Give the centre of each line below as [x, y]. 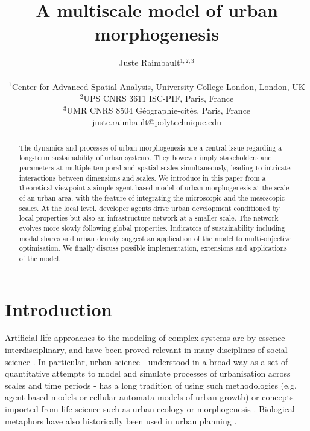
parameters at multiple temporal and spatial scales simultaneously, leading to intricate [155, 167]
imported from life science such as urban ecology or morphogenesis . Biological [150, 409]
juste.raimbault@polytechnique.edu [157, 122]
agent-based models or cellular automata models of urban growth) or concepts [149, 397]
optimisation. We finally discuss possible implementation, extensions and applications [153, 248]
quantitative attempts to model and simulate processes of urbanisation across [148, 373]
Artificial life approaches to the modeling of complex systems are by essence [145, 338]
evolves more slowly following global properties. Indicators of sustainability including [152, 228]
